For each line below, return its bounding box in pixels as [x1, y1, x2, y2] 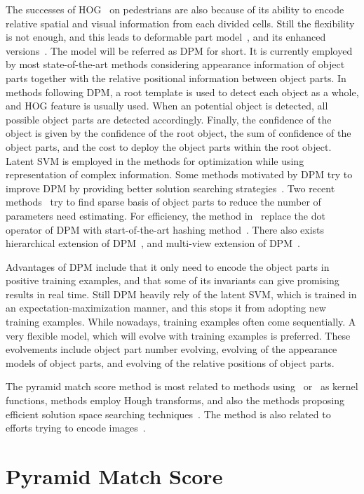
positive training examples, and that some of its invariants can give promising [6, 273, 339, 288]
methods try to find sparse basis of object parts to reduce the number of [6, 194, 321, 209]
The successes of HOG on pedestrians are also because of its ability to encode [6, 2, 344, 16]
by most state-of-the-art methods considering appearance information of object [6, 57, 345, 72]
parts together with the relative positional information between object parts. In [6, 70, 346, 85]
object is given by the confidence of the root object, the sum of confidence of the [6, 126, 351, 140]
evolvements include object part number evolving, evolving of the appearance [6, 342, 337, 356]
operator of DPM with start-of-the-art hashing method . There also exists [6, 222, 325, 236]
